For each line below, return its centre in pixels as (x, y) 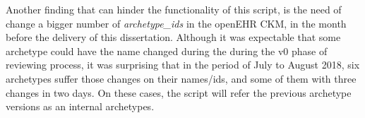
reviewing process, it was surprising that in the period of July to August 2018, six (183, 65)
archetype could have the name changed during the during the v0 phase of (167, 51)
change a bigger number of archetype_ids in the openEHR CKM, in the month (176, 23)
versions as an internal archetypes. (80, 106)
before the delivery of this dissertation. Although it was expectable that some (173, 37)
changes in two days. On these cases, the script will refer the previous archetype (179, 92)
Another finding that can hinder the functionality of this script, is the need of (174, 9)
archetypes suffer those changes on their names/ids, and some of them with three (181, 78)
